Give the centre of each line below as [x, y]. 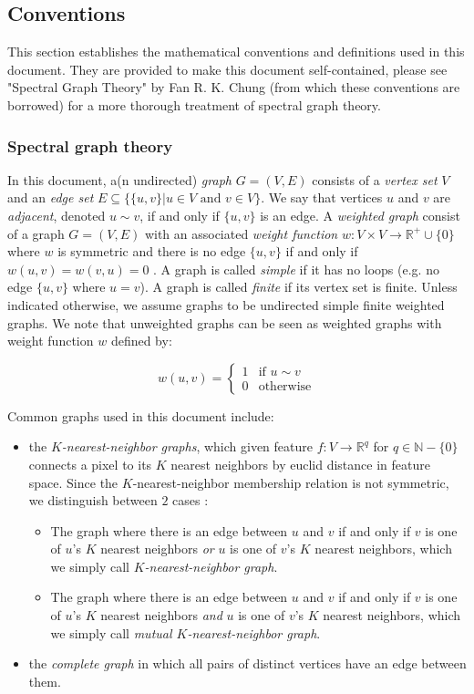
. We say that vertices [322, 197]
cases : [191, 500]
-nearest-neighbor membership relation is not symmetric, [291, 482]
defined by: [141, 341]
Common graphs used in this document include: [141, 415]
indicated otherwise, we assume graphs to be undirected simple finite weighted [226, 304]
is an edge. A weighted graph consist [360, 215]
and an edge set [51, 197]
